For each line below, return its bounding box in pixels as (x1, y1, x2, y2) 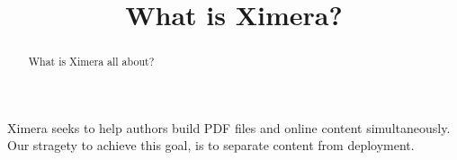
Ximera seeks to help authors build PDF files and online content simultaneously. (7, 118, 451, 137)
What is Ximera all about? (28, 54, 155, 69)
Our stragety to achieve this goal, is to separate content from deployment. (7, 136, 415, 155)
